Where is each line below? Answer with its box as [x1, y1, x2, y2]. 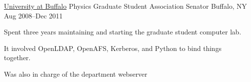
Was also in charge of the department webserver [4, 68, 147, 79]
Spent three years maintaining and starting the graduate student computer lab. [4, 27, 241, 37]
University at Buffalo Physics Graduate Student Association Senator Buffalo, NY [4, 1, 247, 11]
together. [4, 52, 31, 63]
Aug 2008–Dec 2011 [4, 10, 63, 20]
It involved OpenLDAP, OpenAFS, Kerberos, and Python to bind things [4, 43, 222, 53]
